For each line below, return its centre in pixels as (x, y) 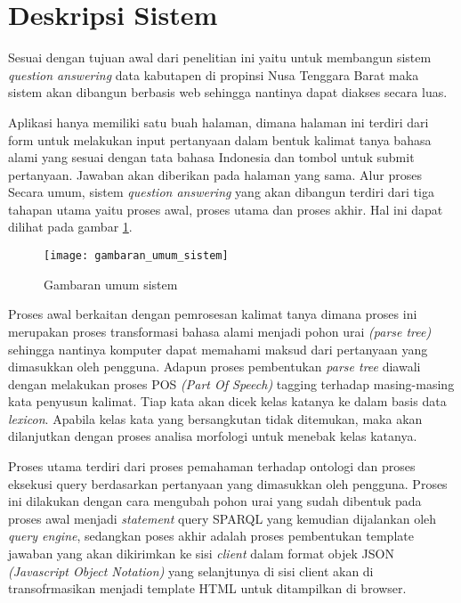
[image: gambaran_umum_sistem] (136, 256)
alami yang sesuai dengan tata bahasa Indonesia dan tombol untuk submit (211, 157)
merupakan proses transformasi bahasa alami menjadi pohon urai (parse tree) (220, 331)
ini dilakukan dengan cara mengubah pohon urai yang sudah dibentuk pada (215, 501)
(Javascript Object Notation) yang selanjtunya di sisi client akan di (191, 570)
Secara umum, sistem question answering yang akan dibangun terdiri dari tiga (221, 192)
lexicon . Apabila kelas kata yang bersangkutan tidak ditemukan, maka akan (215, 418)
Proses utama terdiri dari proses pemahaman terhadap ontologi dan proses (212, 466)
